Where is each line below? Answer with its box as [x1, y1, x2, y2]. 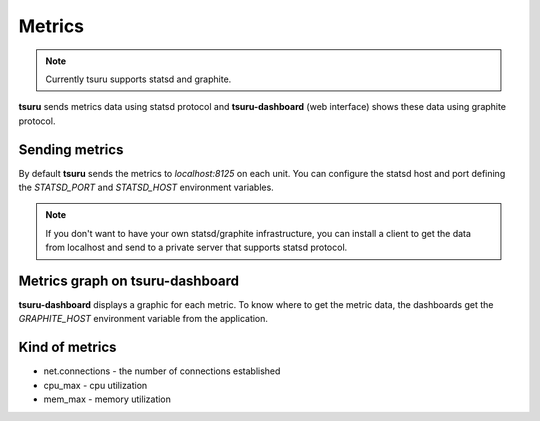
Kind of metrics [18, 339, 117, 356]
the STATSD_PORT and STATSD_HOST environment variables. [18, 181, 274, 194]
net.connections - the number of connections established [43, 365, 281, 377]
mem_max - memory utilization [43, 393, 172, 405]
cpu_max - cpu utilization [43, 379, 148, 391]
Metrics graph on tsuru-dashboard [18, 273, 240, 289]
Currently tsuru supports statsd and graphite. [45, 73, 232, 85]
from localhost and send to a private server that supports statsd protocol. [45, 241, 348, 254]
